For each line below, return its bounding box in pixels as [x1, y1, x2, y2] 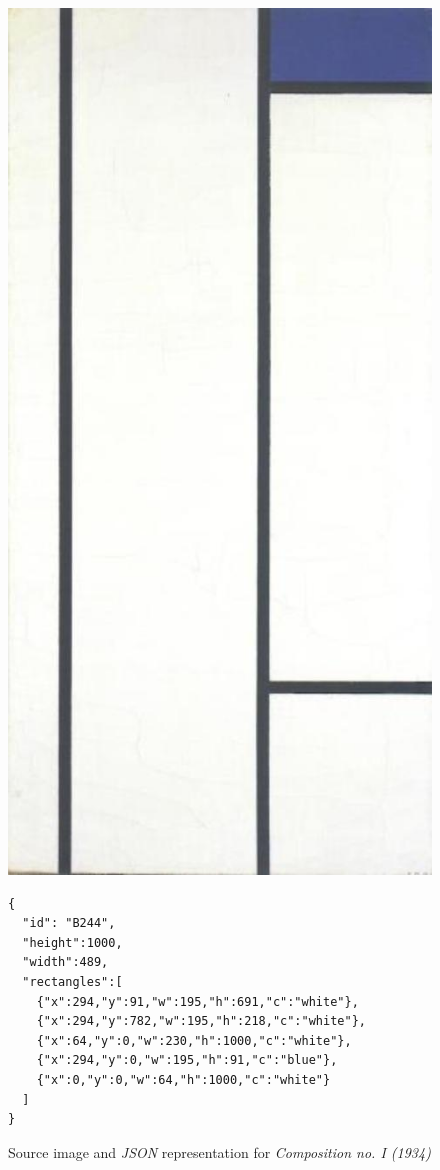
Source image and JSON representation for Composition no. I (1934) [8, 1141, 431, 1162]
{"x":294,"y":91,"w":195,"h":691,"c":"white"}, [36, 994, 359, 1009]
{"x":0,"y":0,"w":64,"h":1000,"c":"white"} [36, 1073, 331, 1087]
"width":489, [22, 955, 109, 970]
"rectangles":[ [22, 975, 123, 990]
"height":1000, [22, 935, 123, 950]
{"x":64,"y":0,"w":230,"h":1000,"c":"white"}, [36, 1033, 352, 1048]
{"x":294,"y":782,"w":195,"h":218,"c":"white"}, [36, 1014, 366, 1029]
